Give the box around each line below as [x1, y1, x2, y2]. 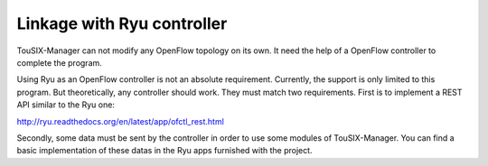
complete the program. [16, 57, 103, 68]
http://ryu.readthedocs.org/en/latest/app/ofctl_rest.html [16, 115, 225, 126]
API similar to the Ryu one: [16, 99, 115, 110]
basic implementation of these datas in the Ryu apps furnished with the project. [16, 145, 313, 156]
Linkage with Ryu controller [16, 14, 228, 33]
